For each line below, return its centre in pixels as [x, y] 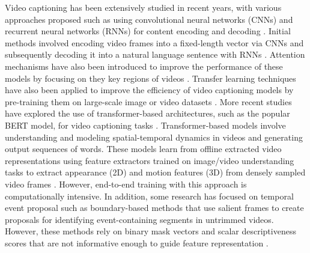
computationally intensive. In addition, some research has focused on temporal [149, 196]
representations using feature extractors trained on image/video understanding [150, 160]
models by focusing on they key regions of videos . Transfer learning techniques [150, 78]
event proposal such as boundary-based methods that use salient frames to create [154, 208]
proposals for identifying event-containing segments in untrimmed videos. [139, 219]
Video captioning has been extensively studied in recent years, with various [143, 7]
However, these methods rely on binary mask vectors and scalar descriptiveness [150, 231]
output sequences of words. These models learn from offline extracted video [143, 149]
